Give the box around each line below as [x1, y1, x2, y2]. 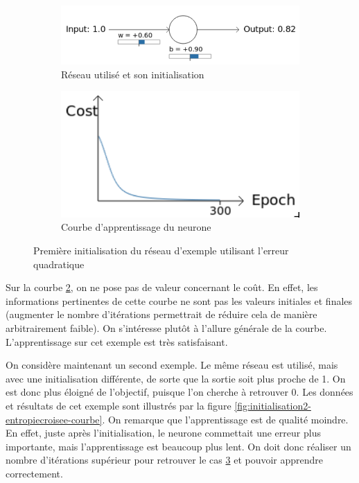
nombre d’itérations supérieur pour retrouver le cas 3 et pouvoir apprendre [6, 453, 324, 467]
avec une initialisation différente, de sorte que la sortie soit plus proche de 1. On [6, 371, 346, 385]
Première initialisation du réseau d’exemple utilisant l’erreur [33, 243, 289, 258]
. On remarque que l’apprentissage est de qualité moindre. [102, 412, 349, 426]
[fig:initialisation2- [234, 398, 311, 412]
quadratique [33, 256, 85, 271]
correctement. [6, 466, 63, 480]
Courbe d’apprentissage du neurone [61, 220, 211, 234]
